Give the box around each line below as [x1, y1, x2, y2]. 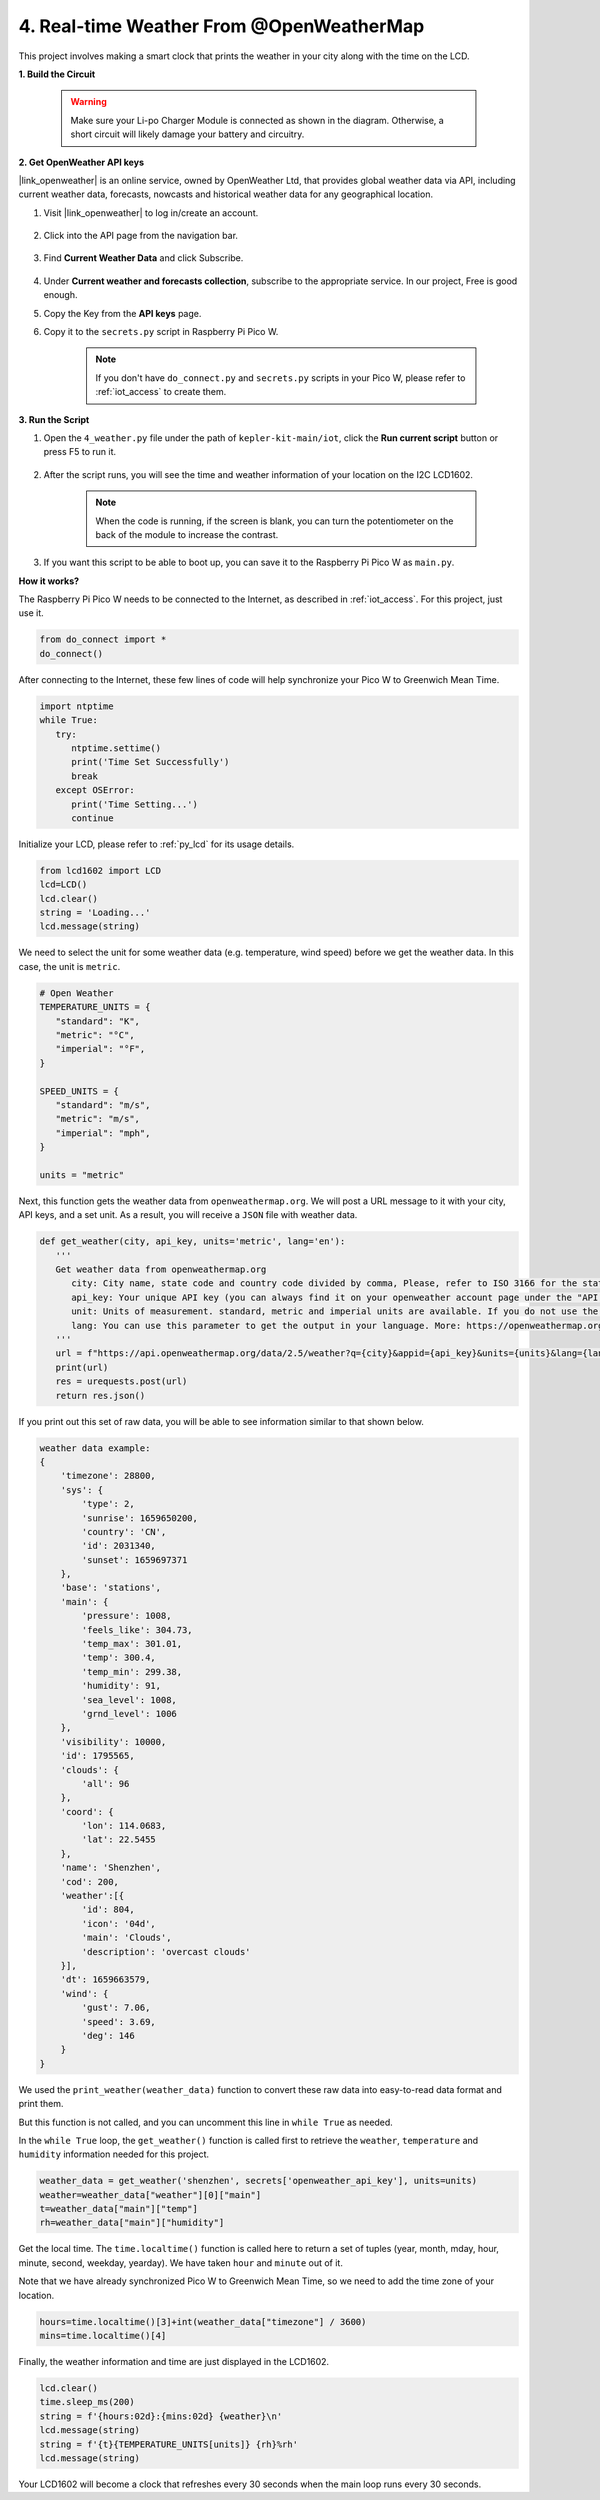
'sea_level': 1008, [81, 1694, 177, 1705]
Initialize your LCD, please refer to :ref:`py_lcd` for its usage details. [18, 838, 295, 850]
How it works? [18, 575, 80, 587]
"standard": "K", [55, 1015, 140, 1027]
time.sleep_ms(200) [39, 2396, 135, 2408]
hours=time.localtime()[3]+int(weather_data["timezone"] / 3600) [39, 2316, 367, 2327]
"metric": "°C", [55, 1030, 135, 1041]
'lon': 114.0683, [81, 1820, 167, 1832]
